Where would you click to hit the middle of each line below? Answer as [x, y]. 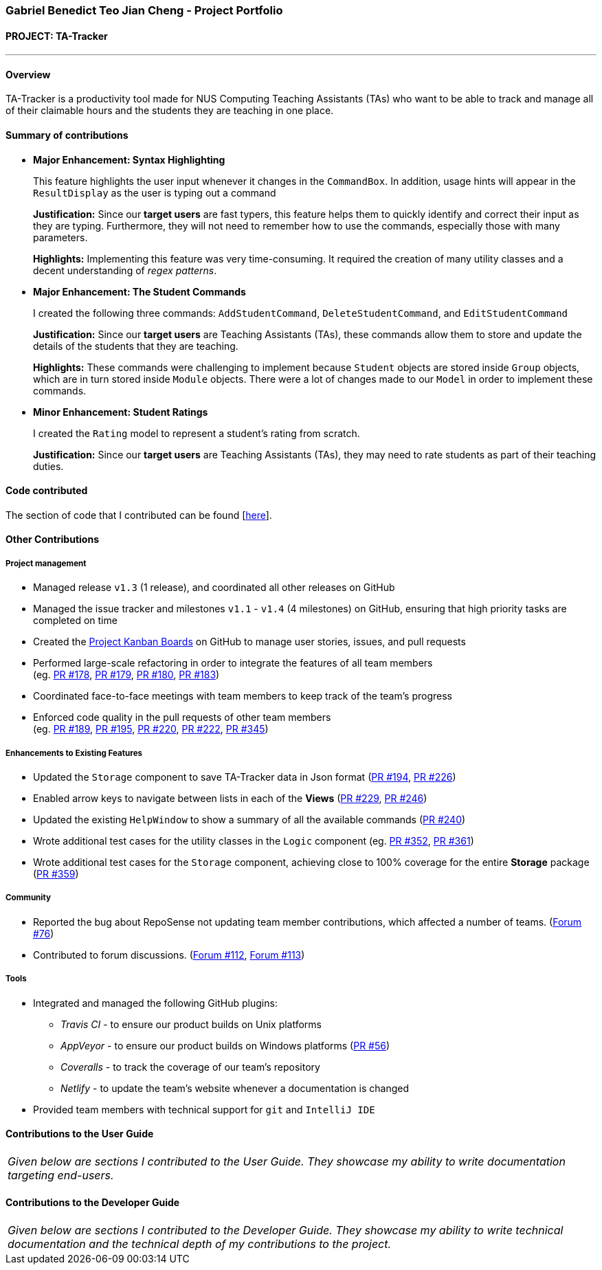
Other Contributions [52, 539]
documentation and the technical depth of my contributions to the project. [200, 1244]
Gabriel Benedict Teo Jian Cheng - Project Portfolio [144, 10]
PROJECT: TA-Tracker [57, 36]
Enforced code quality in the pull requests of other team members [182, 717]
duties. [48, 466]
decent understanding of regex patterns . [125, 270]
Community [28, 898]
